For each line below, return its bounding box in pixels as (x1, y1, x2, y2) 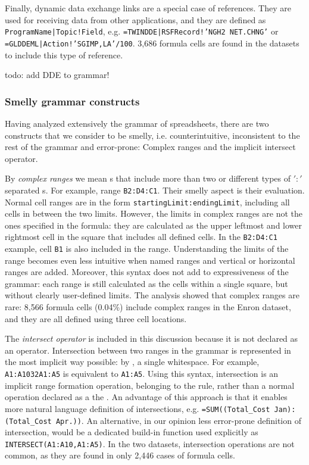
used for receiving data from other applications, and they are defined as (5, 13, 266, 26)
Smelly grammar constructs (5, 93, 140, 108)
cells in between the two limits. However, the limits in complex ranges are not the (5, 207, 303, 220)
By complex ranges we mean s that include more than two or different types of (5, 172, 291, 185)
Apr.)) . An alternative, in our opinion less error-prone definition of (55, 414, 301, 426)
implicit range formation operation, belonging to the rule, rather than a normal (5, 379, 295, 391)
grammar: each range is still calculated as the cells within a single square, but (5, 277, 288, 289)
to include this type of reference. (5, 48, 123, 61)
